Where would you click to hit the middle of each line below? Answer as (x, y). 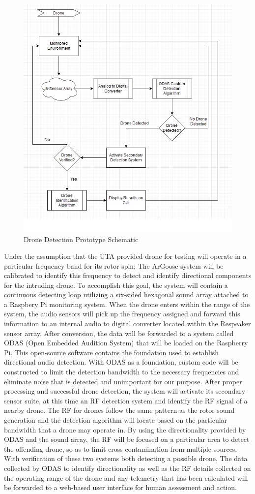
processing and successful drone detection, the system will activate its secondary (125, 391)
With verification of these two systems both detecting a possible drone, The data (126, 458)
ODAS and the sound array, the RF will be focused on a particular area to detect (127, 439)
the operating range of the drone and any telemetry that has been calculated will (126, 478)
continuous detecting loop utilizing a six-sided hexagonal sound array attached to (126, 294)
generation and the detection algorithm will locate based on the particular (116, 420)
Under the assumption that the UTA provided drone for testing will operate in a (125, 256)
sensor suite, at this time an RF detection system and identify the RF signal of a (126, 400)
